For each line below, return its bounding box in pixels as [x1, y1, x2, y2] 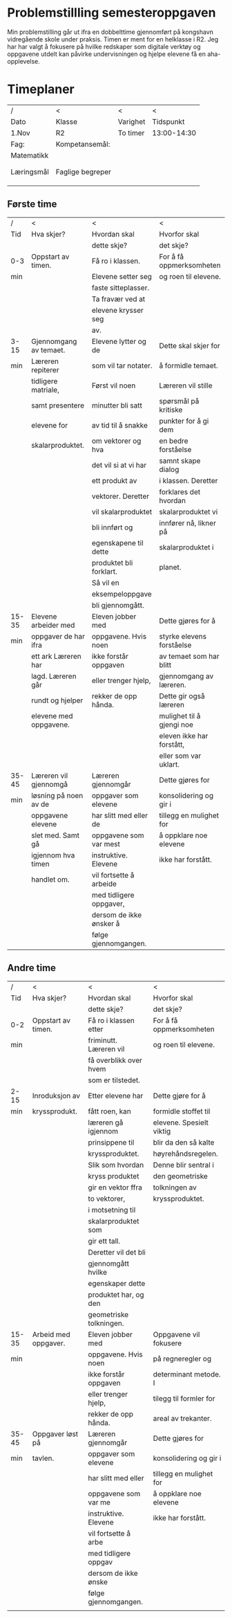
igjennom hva [30, 850, 75, 860]
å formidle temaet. [159, 361, 219, 370]
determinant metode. [153, 1369, 221, 1379]
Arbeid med [32, 1329, 70, 1339]
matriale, [30, 385, 60, 394]
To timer [117, 128, 145, 138]
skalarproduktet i [159, 542, 214, 552]
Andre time [7, 962, 57, 974]
